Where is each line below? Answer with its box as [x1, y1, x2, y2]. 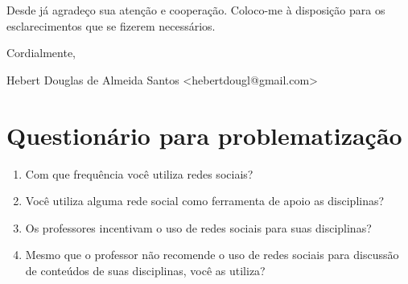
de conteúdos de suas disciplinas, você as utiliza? [25, 261, 266, 278]
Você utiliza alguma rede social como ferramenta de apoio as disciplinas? [25, 192, 385, 209]
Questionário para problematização [6, 118, 402, 151]
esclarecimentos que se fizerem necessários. [6, 17, 216, 34]
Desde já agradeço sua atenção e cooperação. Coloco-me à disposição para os [6, 2, 385, 18]
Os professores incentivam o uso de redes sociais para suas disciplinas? [25, 219, 372, 236]
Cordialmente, [6, 44, 76, 61]
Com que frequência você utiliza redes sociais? [25, 165, 253, 182]
